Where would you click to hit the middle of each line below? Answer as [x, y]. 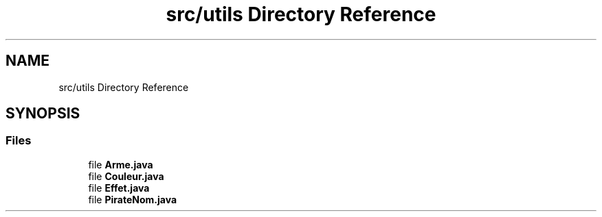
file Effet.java [119, 188]
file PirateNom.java [133, 199]
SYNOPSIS [43, 114]
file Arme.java [121, 164]
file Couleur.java [126, 176]
